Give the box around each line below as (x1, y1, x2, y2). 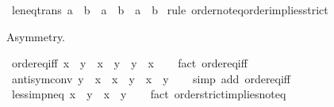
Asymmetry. (6, 28, 66, 44)
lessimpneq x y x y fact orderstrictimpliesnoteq (11, 86, 286, 102)
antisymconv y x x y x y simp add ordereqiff (11, 70, 291, 86)
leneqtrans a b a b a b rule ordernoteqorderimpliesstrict (11, 2, 328, 17)
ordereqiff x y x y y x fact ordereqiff (11, 55, 248, 71)
